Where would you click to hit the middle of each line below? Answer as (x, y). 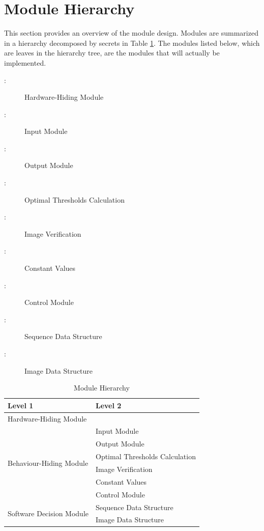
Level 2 (108, 405)
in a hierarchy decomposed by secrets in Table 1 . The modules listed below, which (132, 43)
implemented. (25, 62)
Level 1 (21, 405)
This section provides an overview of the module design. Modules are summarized (131, 33)
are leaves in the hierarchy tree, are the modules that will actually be (112, 53)
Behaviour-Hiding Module (48, 463)
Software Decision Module (48, 513)
